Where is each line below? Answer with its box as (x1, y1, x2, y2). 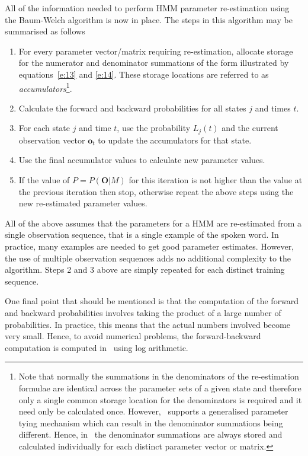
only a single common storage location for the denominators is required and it (18, 393, 302, 406)
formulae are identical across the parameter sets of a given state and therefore (18, 381, 301, 394)
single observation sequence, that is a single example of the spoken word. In (5, 228, 279, 241)
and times (255, 101, 291, 114)
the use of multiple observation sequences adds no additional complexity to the (5, 251, 291, 264)
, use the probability (117, 122, 191, 134)
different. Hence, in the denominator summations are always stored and (18, 428, 283, 441)
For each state (18, 122, 70, 134)
